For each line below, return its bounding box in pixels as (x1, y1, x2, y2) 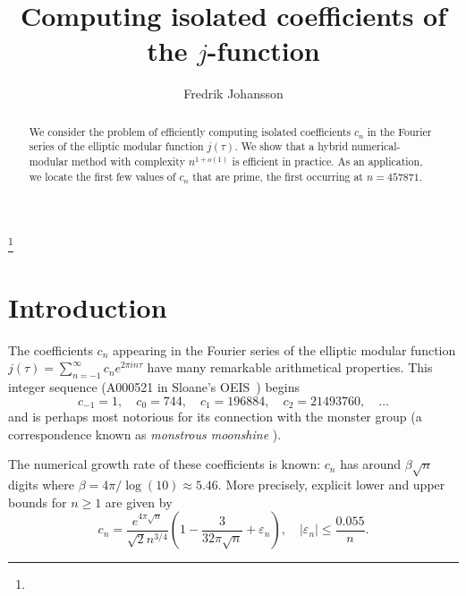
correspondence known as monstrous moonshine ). (8, 424, 282, 443)
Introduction (8, 288, 167, 325)
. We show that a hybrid (234, 139, 349, 154)
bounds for (8, 492, 67, 511)
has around (340, 455, 401, 473)
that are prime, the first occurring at (192, 168, 363, 183)
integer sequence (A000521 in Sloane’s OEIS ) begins (8, 378, 300, 396)
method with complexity (72, 154, 185, 169)
